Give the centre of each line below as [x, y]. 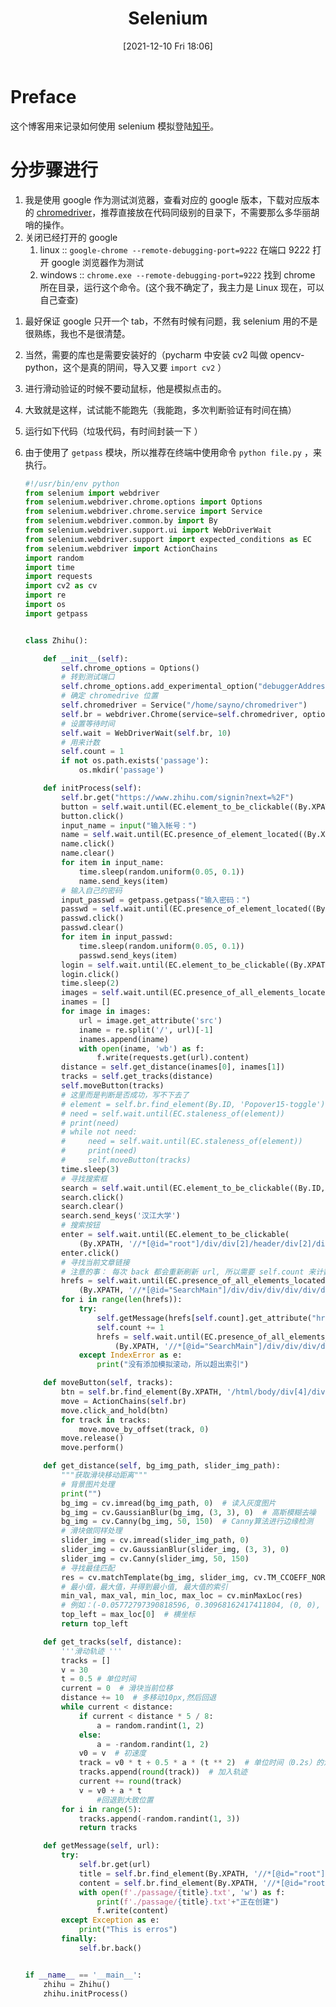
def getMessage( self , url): [101, 1846]
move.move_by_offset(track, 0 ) [144, 1429]
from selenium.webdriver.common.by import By [121, 521]
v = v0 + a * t [110, 1790]
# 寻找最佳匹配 [88, 1568]
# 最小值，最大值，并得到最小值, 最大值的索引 [144, 1587]
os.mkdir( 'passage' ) [121, 770]
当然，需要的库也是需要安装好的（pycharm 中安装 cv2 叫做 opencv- [164, 354]
